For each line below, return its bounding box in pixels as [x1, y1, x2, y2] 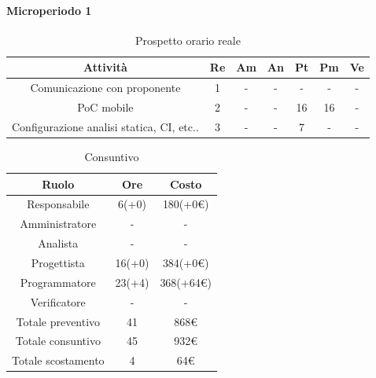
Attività [83, 59, 127, 75]
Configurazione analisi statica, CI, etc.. [12, 118, 199, 134]
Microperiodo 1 [6, 2, 92, 18]
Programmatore [20, 273, 96, 290]
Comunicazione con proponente [30, 79, 181, 96]
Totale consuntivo [15, 332, 101, 349]
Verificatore [30, 293, 86, 310]
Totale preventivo [16, 313, 101, 329]
